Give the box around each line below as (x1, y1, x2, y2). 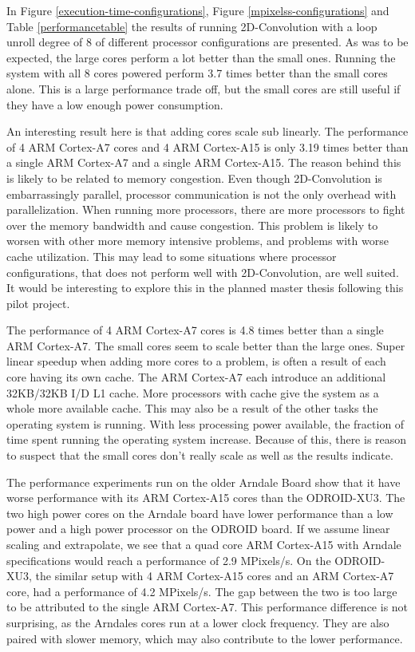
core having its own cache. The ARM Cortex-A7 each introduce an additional (6, 369, 386, 385)
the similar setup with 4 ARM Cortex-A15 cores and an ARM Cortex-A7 (35, 567, 394, 584)
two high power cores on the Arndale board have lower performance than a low (6, 504, 393, 521)
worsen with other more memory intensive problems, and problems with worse (6, 232, 389, 249)
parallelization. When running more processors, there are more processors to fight (6, 201, 405, 218)
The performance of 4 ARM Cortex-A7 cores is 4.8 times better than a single (6, 322, 384, 338)
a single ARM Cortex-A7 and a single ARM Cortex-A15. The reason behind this (6, 154, 401, 171)
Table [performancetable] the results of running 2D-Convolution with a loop (6, 18, 377, 34)
